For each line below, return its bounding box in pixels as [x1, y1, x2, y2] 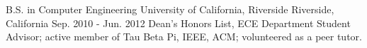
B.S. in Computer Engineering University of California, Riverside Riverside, [6, 2, 334, 16]
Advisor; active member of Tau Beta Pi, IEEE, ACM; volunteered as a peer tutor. [6, 29, 362, 44]
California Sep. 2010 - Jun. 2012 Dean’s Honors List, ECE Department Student [6, 15, 351, 30]
